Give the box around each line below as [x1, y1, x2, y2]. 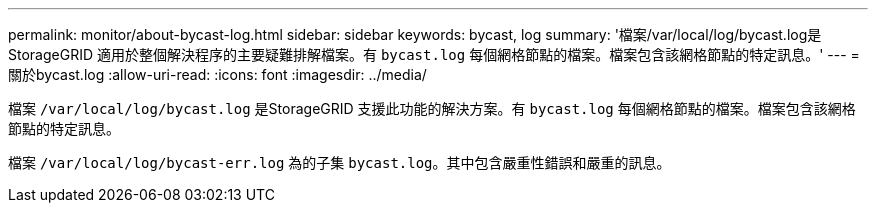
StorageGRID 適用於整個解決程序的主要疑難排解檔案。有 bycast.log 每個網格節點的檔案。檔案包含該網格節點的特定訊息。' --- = [8, 46, 860, 63]
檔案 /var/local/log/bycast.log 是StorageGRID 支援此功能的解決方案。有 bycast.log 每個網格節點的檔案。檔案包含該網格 [8, 100, 856, 117]
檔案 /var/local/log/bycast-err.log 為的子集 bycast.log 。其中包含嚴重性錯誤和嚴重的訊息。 [8, 154, 671, 171]
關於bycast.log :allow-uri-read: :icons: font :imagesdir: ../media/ [8, 66, 427, 83]
